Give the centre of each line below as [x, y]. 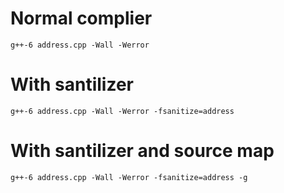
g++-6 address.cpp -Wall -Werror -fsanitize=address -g [129, 177]
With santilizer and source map [142, 151]
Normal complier [81, 18]
